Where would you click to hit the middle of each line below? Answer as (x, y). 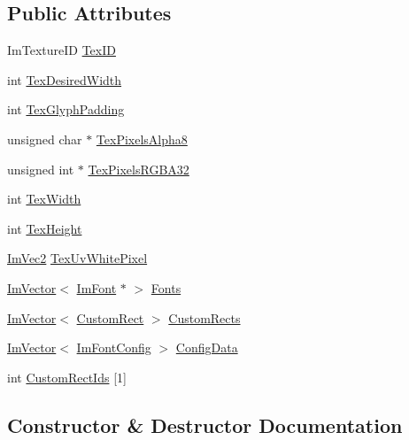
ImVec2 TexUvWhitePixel (77, 258)
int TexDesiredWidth (65, 79)
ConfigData (207, 347)
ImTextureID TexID (62, 50)
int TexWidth (44, 199)
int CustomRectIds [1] (67, 377)
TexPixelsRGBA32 (139, 169)
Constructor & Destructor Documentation (205, 425)
